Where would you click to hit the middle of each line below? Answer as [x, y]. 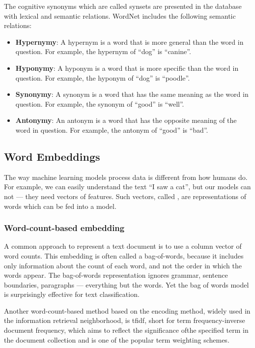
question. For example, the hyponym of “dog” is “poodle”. [103, 77]
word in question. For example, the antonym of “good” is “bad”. [112, 130]
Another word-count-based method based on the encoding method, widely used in [127, 310]
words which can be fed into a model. [60, 206]
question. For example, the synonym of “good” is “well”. [100, 103]
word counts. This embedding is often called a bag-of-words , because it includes [124, 255]
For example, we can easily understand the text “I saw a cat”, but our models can [127, 187]
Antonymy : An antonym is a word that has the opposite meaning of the [126, 120]
